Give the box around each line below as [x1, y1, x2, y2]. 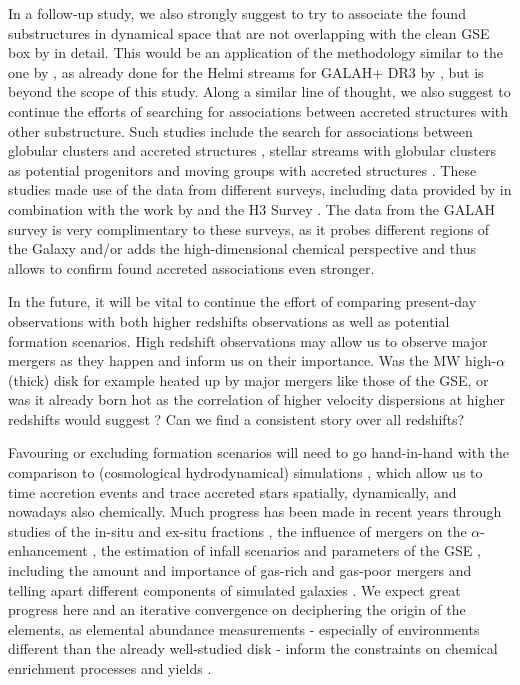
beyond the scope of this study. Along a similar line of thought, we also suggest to [8, 81, 511, 102]
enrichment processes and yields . [8, 658, 212, 678]
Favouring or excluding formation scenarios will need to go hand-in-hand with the [8, 442, 510, 463]
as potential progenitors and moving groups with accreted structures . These [8, 159, 477, 180]
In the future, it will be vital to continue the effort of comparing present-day [8, 291, 477, 312]
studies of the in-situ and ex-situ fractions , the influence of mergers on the [8, 520, 467, 541]
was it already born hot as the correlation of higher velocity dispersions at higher [8, 389, 505, 410]
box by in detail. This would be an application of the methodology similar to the [8, 42, 503, 63]
